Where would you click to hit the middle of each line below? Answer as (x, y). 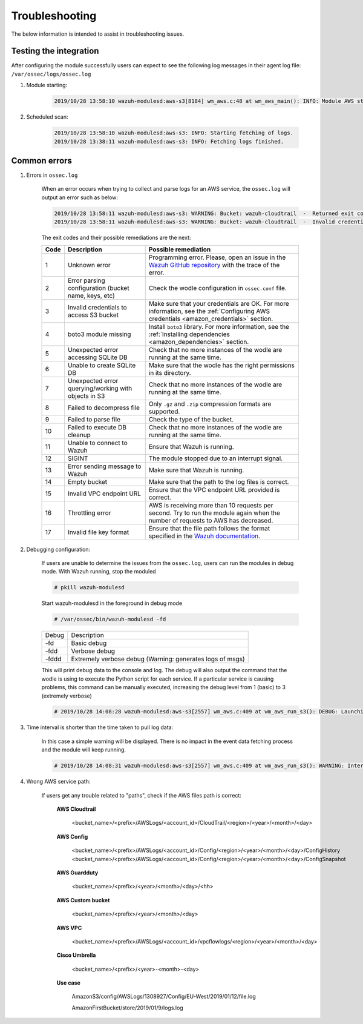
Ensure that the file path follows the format (209, 528)
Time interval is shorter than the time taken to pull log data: (100, 727)
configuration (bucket (98, 288)
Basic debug (89, 643)
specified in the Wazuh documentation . (204, 536)
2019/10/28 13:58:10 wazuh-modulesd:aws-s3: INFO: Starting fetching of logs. (174, 133)
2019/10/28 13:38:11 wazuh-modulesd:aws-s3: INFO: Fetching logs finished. (169, 141)
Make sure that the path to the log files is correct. (219, 481)
